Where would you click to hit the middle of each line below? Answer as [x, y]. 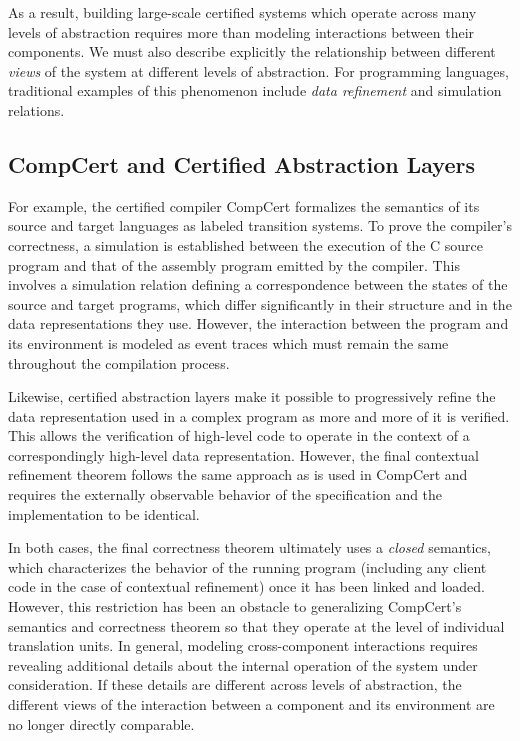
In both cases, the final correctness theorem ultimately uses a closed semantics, [249, 547]
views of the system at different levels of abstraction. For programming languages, [258, 70]
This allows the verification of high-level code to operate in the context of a [239, 435]
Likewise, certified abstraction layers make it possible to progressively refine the [252, 396]
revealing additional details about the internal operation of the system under [243, 664]
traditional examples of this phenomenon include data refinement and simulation [255, 90]
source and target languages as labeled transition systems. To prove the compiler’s [260, 225]
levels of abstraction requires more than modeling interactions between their [241, 31]
